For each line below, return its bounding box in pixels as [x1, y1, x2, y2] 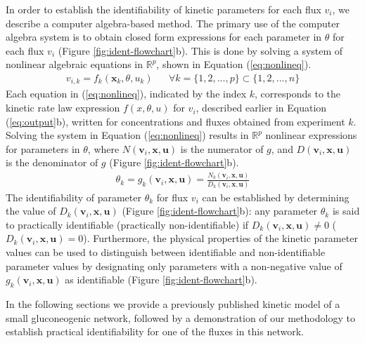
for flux [156, 189, 188, 204]
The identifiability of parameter [6, 189, 141, 204]
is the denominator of [6, 155, 98, 170]
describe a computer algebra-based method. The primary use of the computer [6, 15, 340, 30]
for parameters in [6, 141, 80, 156]
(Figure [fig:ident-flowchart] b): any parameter [122, 203, 318, 218]
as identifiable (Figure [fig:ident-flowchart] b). [65, 272, 257, 287]
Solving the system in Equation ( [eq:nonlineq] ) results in [6, 128, 249, 142]
